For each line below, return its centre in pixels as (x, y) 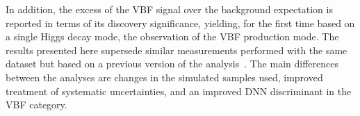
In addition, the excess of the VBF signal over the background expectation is (169, 9)
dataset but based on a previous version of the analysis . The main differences (172, 64)
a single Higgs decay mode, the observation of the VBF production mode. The (172, 36)
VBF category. (36, 105)
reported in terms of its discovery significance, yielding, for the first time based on (180, 23)
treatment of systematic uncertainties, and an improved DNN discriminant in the (179, 91)
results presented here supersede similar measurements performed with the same (177, 50)
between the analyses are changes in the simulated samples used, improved (164, 77)
